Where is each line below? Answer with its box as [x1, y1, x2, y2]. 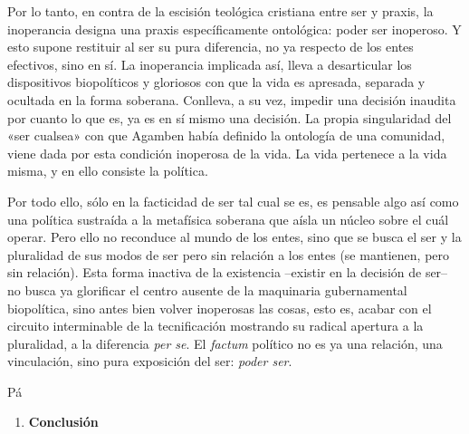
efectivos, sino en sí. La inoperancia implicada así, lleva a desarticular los [7, 54, 412, 73]
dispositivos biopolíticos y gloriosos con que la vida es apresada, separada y [7, 72, 426, 92]
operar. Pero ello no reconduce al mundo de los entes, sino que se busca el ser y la [7, 227, 462, 246]
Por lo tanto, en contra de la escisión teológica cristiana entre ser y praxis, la [7, 2, 434, 20]
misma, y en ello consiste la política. [7, 161, 208, 180]
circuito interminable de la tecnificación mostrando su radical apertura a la [7, 316, 424, 335]
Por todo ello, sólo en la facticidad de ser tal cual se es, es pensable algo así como [7, 191, 459, 210]
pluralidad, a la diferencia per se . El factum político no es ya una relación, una [7, 333, 443, 352]
